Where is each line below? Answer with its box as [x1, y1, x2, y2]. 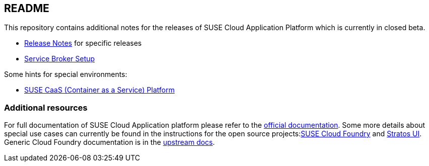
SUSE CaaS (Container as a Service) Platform [24, 86, 175, 95]
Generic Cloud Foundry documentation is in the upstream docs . [4, 138, 215, 147]
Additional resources [4, 102, 88, 113]
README [4, 2, 49, 15]
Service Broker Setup [24, 54, 95, 63]
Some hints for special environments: [4, 70, 128, 79]
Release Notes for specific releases [24, 39, 142, 48]
